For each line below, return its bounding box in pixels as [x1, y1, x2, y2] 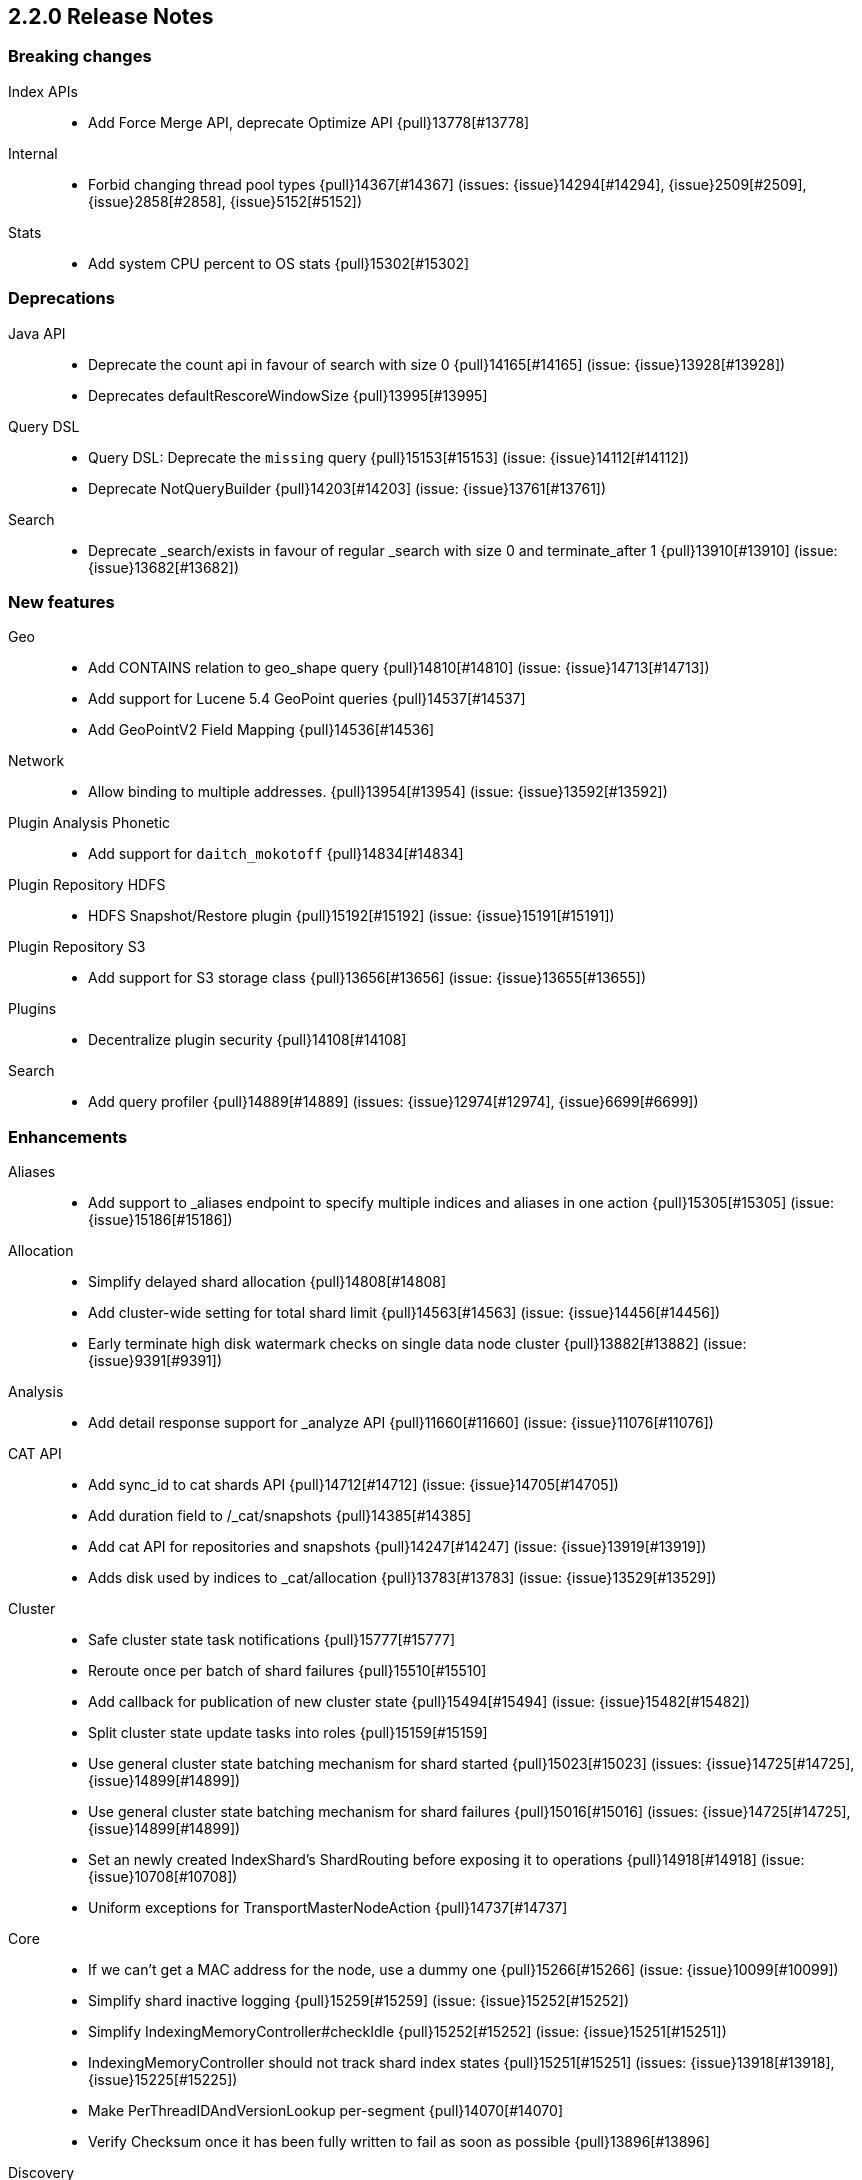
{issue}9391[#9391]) [88, 1352, 222, 1370]
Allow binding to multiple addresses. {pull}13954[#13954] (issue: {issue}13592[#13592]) [88, 783, 668, 801]
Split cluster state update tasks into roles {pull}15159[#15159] [88, 1724, 488, 1742]
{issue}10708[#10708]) [88, 1868, 238, 1886]
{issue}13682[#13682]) [88, 558, 240, 576]
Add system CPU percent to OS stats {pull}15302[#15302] [88, 254, 470, 272]
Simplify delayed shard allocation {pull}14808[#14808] [88, 1273, 447, 1291]
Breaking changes [8, 46, 152, 67]
